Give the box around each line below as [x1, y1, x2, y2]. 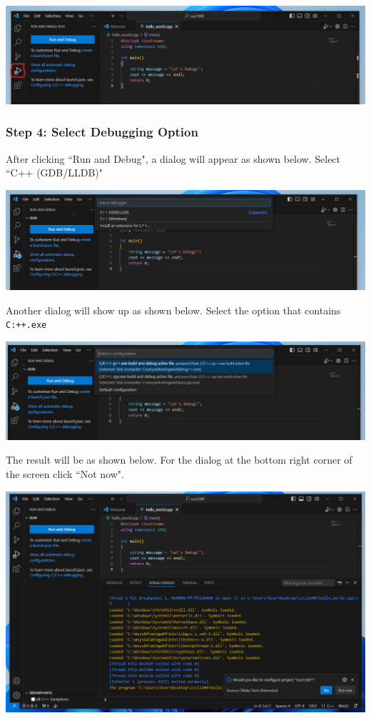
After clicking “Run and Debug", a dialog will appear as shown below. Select [6, 151, 341, 166]
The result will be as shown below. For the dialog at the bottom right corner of [6, 452, 352, 467]
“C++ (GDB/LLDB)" [6, 165, 103, 180]
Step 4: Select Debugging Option [6, 123, 198, 141]
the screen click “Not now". [6, 466, 124, 481]
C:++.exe [6, 320, 47, 331]
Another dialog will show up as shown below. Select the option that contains [6, 302, 341, 317]
